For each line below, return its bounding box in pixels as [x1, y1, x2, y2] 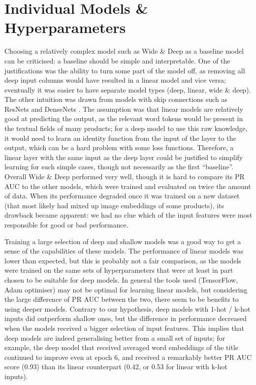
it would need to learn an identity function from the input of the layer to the [4, 132, 236, 143]
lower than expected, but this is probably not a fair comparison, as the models [4, 255, 241, 265]
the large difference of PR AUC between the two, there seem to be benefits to [4, 294, 239, 304]
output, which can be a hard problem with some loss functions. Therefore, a [4, 142, 234, 153]
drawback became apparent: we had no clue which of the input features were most [4, 210, 253, 220]
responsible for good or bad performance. [4, 220, 128, 229]
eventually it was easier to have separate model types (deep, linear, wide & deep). [4, 84, 251, 95]
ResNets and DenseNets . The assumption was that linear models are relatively [4, 103, 243, 114]
